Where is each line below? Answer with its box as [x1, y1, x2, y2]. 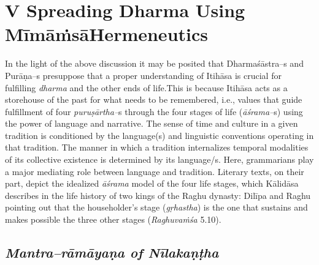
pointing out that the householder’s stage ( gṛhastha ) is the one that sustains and [5, 201, 308, 214]
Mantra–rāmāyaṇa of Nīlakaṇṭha [5, 243, 219, 262]
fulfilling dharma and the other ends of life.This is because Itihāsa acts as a [5, 81, 288, 94]
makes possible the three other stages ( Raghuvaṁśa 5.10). [5, 213, 221, 226]
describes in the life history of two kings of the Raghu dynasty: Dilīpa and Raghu [5, 188, 311, 201]
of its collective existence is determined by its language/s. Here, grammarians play [5, 153, 314, 166]
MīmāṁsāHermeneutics [5, 21, 208, 47]
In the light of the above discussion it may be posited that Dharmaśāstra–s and [5, 57, 304, 70]
